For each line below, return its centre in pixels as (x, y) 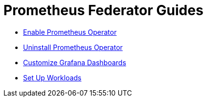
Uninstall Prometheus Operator (73, 47)
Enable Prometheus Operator (70, 32)
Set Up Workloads (52, 77)
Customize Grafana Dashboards (75, 62)
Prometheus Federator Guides (103, 10)
